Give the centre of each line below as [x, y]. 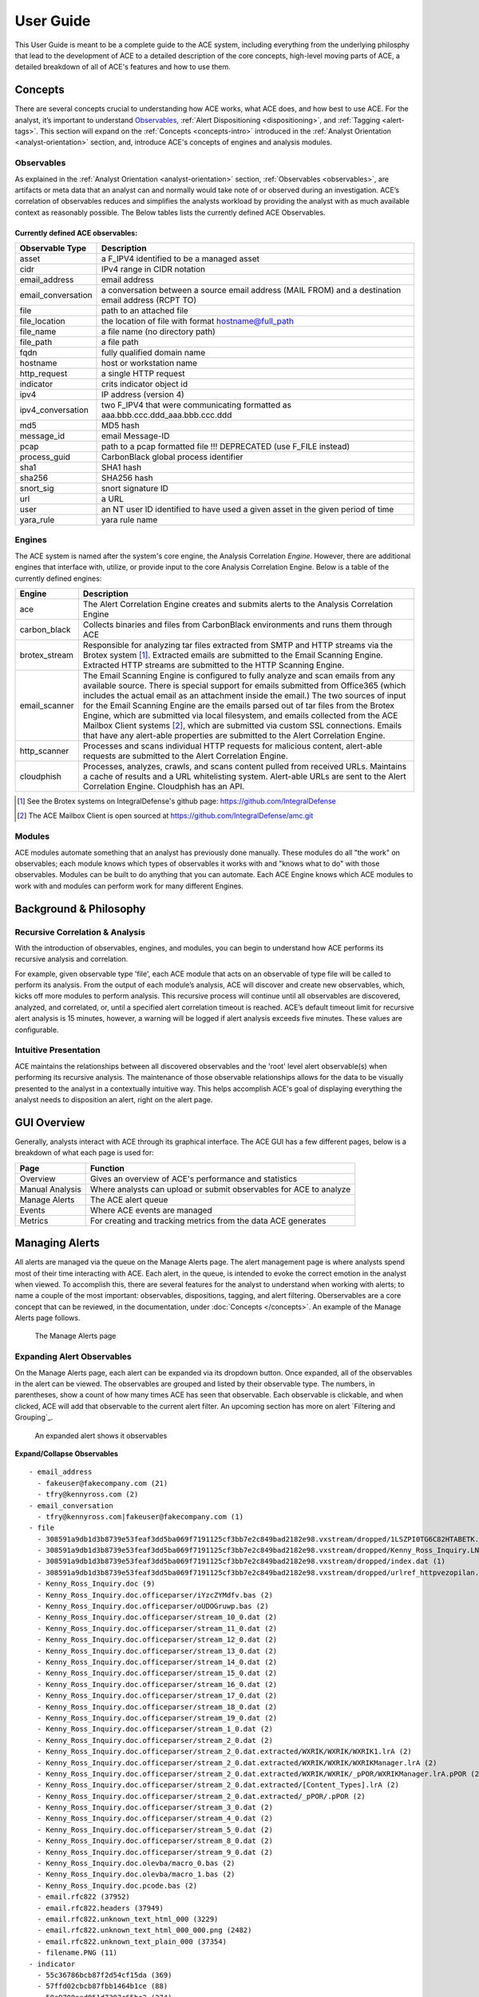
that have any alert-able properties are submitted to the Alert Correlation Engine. [234, 736]
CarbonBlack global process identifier [172, 457]
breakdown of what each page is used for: [85, 1153]
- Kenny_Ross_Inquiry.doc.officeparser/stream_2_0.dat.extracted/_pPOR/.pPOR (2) [202, 1796]
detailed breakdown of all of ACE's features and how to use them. [123, 67]
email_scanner [47, 705]
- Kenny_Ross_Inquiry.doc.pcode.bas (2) [117, 1886]
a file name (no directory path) [158, 332]
